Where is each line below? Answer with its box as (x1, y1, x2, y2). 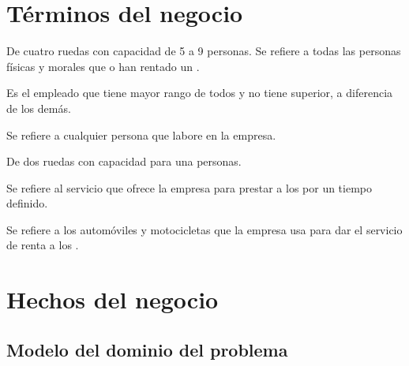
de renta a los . (6, 237, 79, 253)
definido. (6, 195, 48, 211)
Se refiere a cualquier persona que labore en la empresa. (6, 126, 276, 143)
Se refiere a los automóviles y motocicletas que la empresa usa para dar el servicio (6, 221, 403, 237)
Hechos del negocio (6, 283, 219, 316)
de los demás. (6, 99, 71, 116)
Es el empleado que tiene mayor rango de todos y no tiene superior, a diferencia (6, 84, 393, 101)
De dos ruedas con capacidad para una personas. (6, 153, 242, 170)
